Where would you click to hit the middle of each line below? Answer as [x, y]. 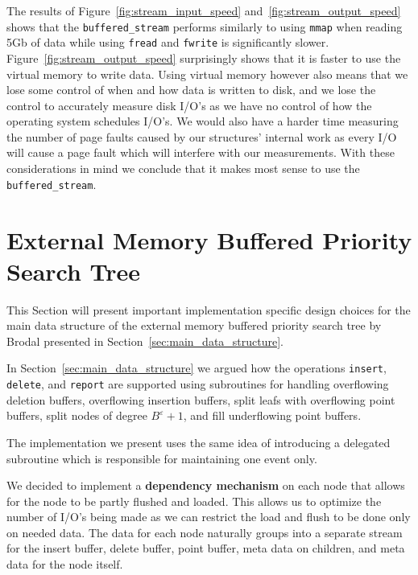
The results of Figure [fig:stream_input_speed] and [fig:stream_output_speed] [204, 10]
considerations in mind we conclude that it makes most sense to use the [183, 168]
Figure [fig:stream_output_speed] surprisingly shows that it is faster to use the [204, 57]
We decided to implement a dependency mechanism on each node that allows [206, 485]
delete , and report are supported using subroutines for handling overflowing [198, 384]
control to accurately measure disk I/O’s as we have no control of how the [189, 105]
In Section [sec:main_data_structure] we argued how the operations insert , [197, 368]
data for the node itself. [65, 564]
